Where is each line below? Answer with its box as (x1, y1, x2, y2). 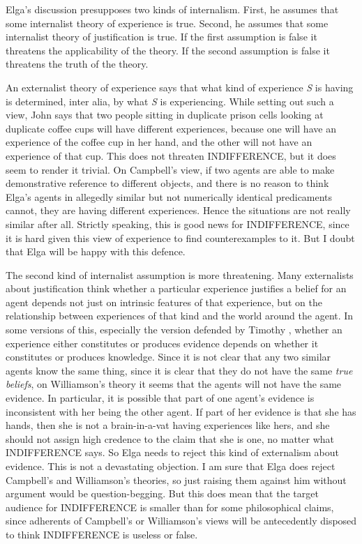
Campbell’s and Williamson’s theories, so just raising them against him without (6, 472, 347, 487)
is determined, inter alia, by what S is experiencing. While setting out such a (6, 93, 334, 108)
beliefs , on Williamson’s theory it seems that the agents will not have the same (6, 377, 342, 391)
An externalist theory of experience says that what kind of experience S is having (6, 80, 354, 94)
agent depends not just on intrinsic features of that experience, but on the (6, 294, 322, 309)
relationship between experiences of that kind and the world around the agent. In (6, 308, 354, 323)
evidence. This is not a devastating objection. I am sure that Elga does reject (6, 459, 335, 473)
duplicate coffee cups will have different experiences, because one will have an (6, 121, 336, 135)
